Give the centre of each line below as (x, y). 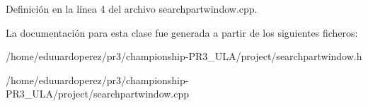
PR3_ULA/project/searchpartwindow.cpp (98, 94)
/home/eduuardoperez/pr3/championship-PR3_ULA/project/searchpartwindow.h (184, 56)
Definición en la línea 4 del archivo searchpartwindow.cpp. (132, 8)
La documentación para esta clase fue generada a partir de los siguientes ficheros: (182, 32)
